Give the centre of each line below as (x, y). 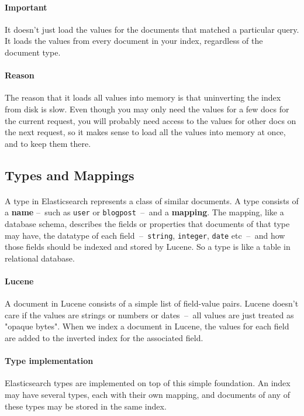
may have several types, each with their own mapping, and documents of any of (147, 394)
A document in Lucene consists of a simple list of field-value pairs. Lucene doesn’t (152, 303)
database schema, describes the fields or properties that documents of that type (147, 223)
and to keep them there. (48, 143)
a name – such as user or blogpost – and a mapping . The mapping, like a (144, 212)
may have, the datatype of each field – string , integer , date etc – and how (145, 235)
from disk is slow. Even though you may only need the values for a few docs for (147, 109)
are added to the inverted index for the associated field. (104, 337)
